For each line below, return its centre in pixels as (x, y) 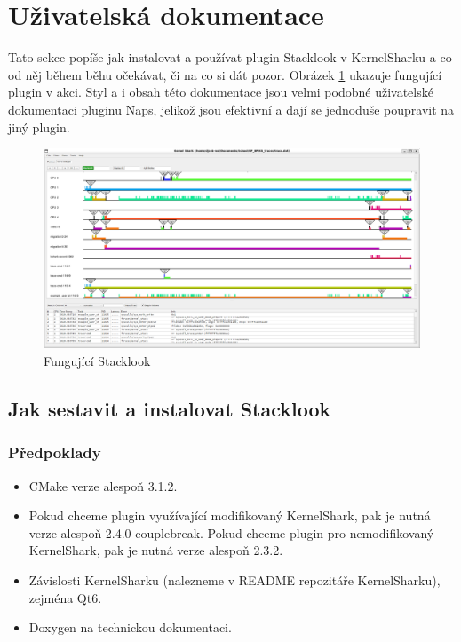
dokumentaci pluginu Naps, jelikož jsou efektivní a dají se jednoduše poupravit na (231, 109)
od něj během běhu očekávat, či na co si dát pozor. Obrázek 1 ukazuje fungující (225, 74)
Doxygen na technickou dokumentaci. (130, 627)
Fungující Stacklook (97, 360)
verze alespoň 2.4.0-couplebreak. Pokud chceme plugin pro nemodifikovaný (231, 532)
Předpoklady (55, 452)
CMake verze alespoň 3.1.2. (103, 485)
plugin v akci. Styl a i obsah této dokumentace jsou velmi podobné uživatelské (221, 92)
